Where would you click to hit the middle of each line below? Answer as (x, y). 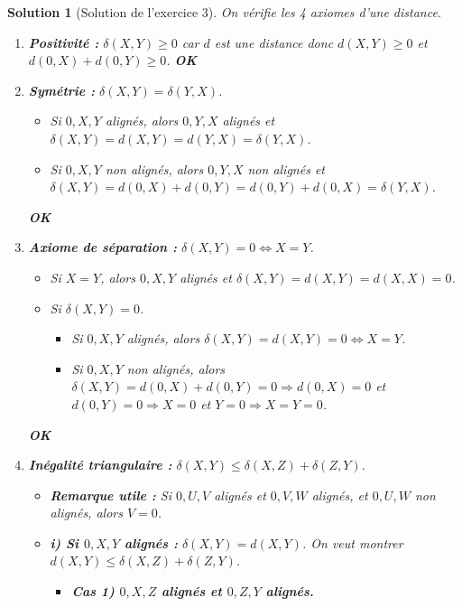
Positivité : (64, 42)
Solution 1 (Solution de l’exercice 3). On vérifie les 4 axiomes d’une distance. (225, 12)
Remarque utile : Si (111, 495)
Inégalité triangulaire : (100, 465)
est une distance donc (274, 42)
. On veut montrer (352, 542)
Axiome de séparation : (103, 247)
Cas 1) (93, 591)
